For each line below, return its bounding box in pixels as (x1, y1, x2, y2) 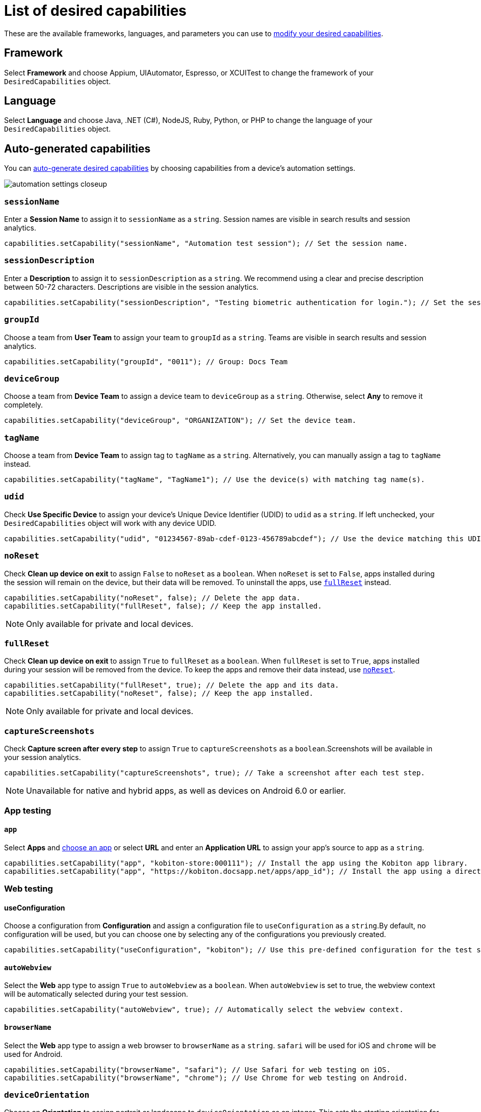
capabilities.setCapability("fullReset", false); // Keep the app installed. (4, 601, 322, 610)
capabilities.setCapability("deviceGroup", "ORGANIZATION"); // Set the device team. (4, 416, 357, 425)
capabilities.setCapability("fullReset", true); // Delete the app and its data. (4, 681, 339, 690)
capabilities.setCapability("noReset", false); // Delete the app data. (4, 593, 301, 602)
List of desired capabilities (4, 2, 187, 19)
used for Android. (4, 1049, 63, 1058)
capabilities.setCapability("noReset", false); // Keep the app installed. (4, 689, 313, 698)
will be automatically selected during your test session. (4, 990, 189, 999)
